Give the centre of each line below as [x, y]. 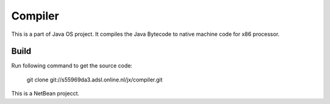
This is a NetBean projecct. [45, 94]
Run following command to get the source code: [72, 66]
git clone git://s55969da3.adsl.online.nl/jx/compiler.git [95, 80]
